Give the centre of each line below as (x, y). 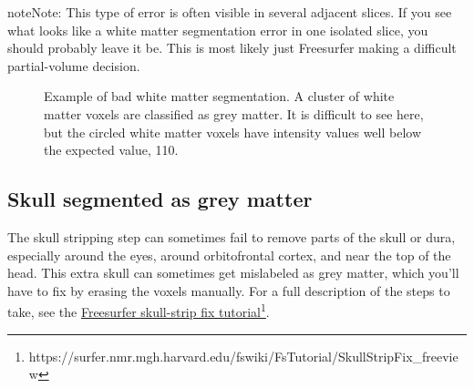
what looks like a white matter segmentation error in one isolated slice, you (218, 30)
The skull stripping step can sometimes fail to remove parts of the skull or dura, (232, 236)
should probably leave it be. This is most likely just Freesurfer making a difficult (232, 48)
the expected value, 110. (111, 150)
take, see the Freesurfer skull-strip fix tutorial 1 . (139, 310)
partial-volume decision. (74, 65)
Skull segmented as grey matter (160, 199)
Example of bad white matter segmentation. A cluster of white (219, 96)
